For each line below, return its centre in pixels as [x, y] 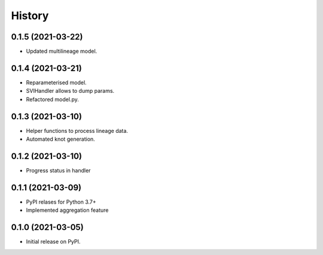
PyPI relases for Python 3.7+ [61, 202]
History [30, 16]
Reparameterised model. [56, 82]
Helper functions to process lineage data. [77, 130]
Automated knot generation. [60, 139]
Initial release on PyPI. [53, 242]
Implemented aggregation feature [67, 210]
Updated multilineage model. [62, 51]
